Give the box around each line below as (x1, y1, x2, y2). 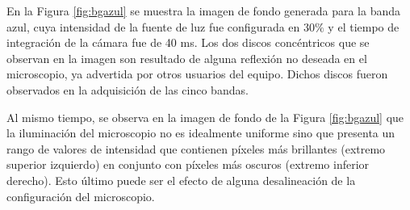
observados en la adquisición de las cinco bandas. (6, 81, 249, 98)
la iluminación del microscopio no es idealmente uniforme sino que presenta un (6, 124, 395, 141)
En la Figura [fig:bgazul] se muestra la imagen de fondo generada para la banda (6, 2, 401, 19)
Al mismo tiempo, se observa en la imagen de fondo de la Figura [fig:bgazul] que (6, 108, 404, 125)
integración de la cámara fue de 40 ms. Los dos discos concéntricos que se (6, 34, 370, 51)
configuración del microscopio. (6, 187, 155, 204)
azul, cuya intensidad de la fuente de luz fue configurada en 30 (6, 18, 316, 35)
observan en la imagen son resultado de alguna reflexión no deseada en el (6, 49, 367, 66)
